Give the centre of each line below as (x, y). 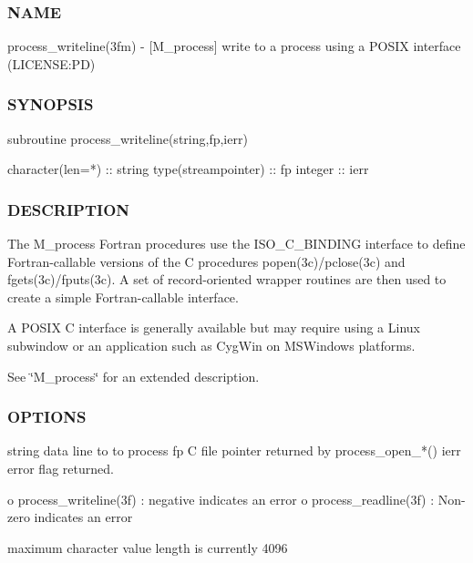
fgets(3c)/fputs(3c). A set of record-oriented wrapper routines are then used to (227, 279)
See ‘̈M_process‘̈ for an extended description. (134, 376)
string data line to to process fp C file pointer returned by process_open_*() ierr (234, 450)
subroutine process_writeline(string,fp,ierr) (128, 138)
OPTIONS (47, 417)
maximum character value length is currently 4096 (148, 547)
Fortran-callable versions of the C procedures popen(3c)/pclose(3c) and (206, 261)
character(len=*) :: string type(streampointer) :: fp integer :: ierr (188, 169)
